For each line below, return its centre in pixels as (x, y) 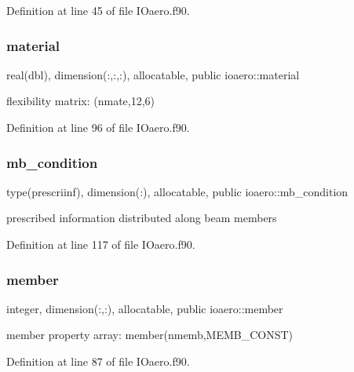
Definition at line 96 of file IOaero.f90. (98, 127)
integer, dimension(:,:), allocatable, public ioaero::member (145, 308)
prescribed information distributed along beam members (142, 218)
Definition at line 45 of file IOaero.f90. (98, 10)
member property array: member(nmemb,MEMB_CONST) (150, 335)
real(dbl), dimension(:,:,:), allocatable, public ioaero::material (153, 74)
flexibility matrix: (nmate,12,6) (81, 101)
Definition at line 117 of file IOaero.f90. (101, 244)
